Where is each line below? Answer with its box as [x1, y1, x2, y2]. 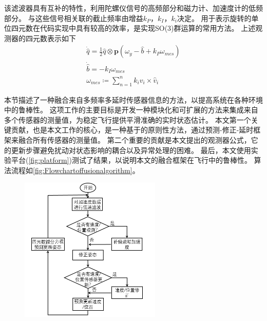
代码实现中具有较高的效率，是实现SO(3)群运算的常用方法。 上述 [40, 23, 256, 33]
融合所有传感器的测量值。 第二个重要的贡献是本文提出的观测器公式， [18, 135, 251, 145]
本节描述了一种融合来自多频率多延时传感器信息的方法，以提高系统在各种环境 [4, 94, 263, 105]
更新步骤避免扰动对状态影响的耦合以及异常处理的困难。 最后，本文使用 [11, 144, 251, 155]
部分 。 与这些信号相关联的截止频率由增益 [4, 12, 143, 23]
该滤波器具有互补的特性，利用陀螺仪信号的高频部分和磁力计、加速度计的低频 [4, 3, 263, 13]
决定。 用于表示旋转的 [177, 12, 252, 23]
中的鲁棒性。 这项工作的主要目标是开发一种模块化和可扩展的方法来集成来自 [4, 104, 258, 115]
